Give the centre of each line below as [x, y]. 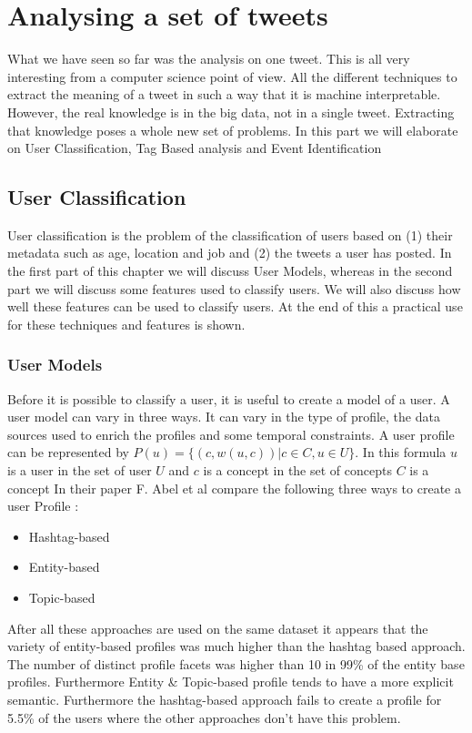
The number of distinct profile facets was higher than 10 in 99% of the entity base [236, 663]
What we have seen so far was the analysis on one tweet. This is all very [209, 59]
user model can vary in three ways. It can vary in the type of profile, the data [224, 417]
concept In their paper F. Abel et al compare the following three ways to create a [234, 488]
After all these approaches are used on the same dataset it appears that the [218, 628]
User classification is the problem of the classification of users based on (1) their [230, 234]
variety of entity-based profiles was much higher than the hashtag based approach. [236, 646]
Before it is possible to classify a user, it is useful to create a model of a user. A [229, 398]
